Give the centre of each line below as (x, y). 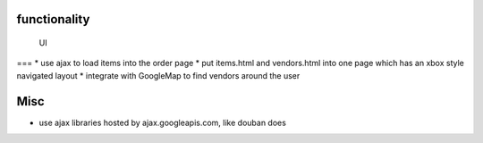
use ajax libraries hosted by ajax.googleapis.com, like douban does (162, 122)
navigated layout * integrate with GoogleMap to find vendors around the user (158, 75)
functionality (53, 19)
